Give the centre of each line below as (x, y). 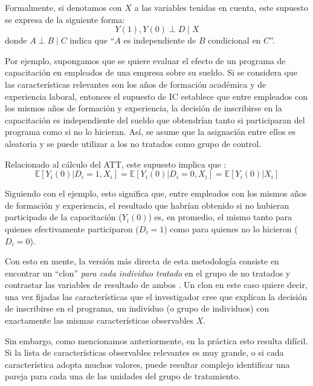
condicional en (234, 40)
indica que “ (92, 40)
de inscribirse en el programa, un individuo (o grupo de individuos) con (137, 308)
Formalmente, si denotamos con (63, 7)
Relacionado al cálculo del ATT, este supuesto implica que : (116, 164)
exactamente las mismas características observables (99, 320)
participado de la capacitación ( (63, 217)
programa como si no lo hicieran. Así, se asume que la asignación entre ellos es (150, 132)
